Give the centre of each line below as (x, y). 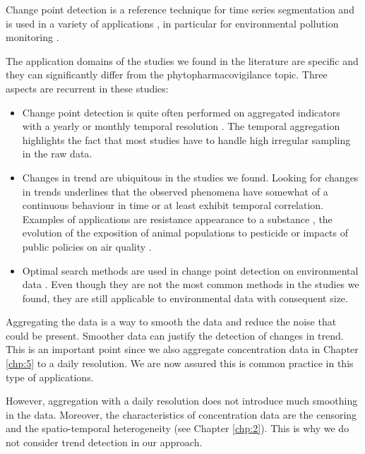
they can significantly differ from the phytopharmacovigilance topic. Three (167, 74)
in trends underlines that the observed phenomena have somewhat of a (175, 191)
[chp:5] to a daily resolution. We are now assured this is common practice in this (180, 363)
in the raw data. (57, 154)
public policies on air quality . (87, 246)
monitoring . (32, 37)
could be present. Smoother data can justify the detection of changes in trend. (175, 335)
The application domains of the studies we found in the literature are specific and (182, 60)
